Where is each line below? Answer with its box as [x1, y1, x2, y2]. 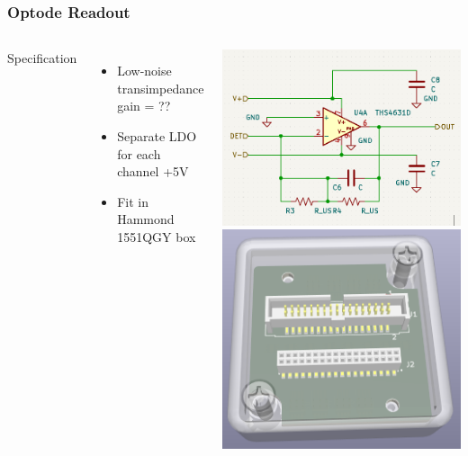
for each [117, 144, 161, 163]
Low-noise [117, 61, 172, 80]
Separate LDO [117, 127, 197, 145]
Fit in [117, 192, 149, 210]
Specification [7, 49, 77, 67]
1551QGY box [117, 227, 196, 246]
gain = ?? [117, 96, 171, 115]
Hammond [117, 210, 175, 228]
